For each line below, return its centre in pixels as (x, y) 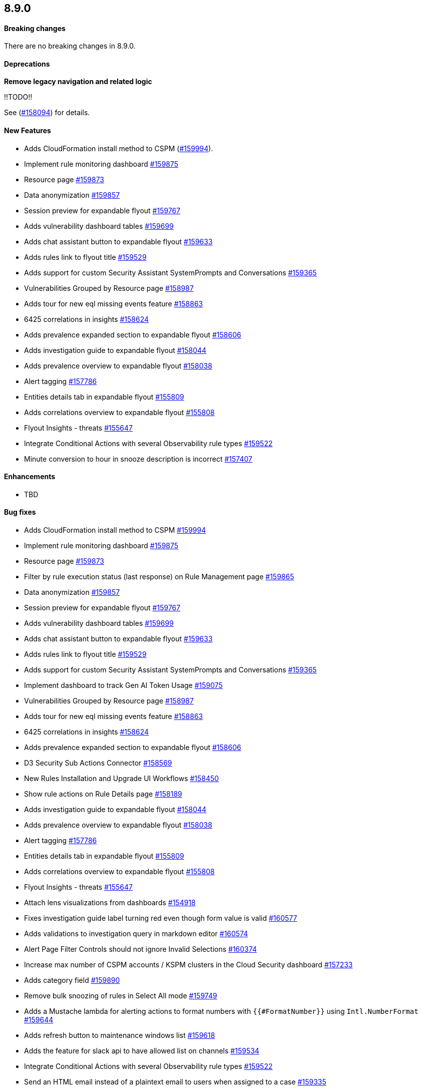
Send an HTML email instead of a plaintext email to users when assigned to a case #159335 (175, 1082)
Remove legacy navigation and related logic (78, 82)
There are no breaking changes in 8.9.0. (70, 46)
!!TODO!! (18, 97)
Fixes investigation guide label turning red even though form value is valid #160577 (161, 918)
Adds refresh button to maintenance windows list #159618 (120, 1035)
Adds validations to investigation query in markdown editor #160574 (136, 934)
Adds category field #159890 (72, 980)
